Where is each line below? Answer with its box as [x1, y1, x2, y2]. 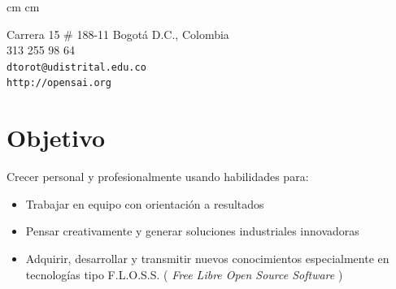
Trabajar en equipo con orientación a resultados [25, 195, 264, 212]
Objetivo [7, 121, 106, 154]
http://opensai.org [7, 77, 111, 89]
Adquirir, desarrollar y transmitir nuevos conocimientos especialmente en [25, 250, 389, 266]
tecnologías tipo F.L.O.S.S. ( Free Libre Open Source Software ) [25, 265, 343, 283]
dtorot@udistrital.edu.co [7, 61, 146, 73]
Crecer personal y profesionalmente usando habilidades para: [7, 168, 309, 185]
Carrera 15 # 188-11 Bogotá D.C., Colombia [7, 25, 229, 42]
